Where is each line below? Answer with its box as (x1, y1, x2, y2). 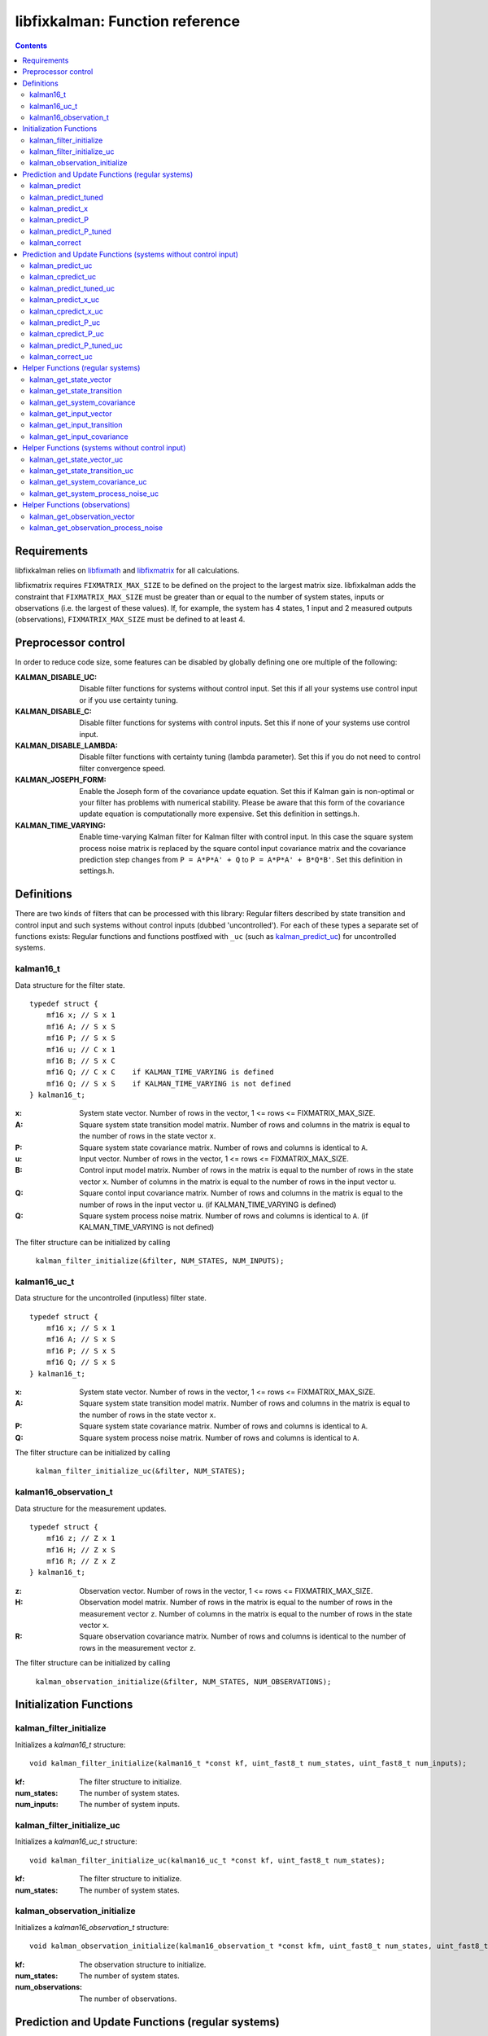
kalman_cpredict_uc (29, 272, 97, 282)
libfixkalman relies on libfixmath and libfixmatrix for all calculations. (15, 565, 240, 575)
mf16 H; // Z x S (46, 1545, 115, 1555)
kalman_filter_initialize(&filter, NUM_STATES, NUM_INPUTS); (35, 1257, 285, 1266)
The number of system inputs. (79, 1800, 181, 1810)
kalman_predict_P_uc (29, 318, 101, 327)
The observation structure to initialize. (79, 1959, 207, 1969)
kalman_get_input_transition (29, 420, 123, 430)
